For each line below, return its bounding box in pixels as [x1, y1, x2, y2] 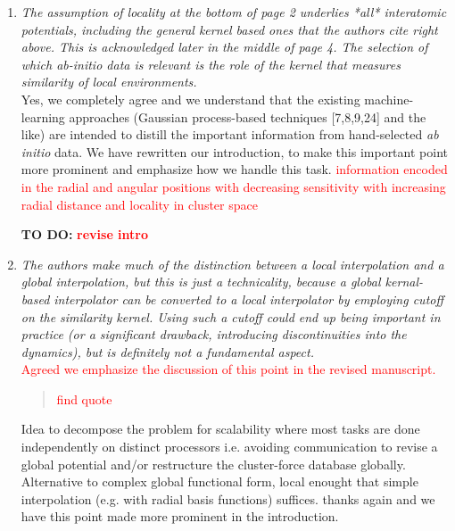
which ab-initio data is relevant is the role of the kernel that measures [21, 54, 401, 73]
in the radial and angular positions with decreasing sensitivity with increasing [21, 177, 446, 195]
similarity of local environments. [21, 72, 197, 91]
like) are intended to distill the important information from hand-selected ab [21, 125, 439, 144]
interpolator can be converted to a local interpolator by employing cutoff [54, 289, 444, 308]
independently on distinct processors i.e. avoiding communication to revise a [21, 437, 438, 456]
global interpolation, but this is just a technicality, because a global [21, 272, 381, 291]
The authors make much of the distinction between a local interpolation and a [21, 254, 444, 273]
